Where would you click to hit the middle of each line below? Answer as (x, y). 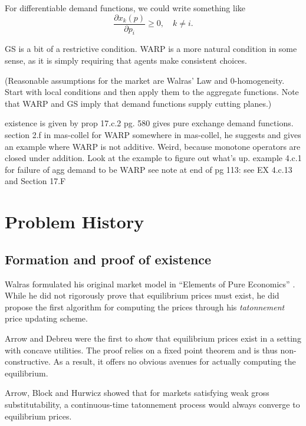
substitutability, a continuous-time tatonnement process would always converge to (152, 404)
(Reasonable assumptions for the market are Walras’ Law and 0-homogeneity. (145, 80)
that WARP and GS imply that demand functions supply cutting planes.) (138, 103)
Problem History (75, 222)
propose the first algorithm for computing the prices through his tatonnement (145, 307)
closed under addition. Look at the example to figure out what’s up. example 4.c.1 (153, 158)
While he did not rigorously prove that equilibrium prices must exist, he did (142, 295)
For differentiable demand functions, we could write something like (125, 8)
